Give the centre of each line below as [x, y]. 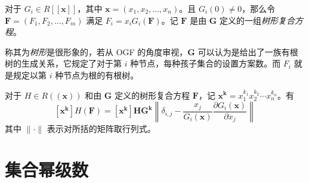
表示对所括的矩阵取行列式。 [101, 129]
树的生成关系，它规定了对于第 [63, 63]
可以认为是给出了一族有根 [248, 51]
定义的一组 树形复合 [257, 20]
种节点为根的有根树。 [97, 75]
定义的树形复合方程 [152, 95]
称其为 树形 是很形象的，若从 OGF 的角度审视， [96, 51]
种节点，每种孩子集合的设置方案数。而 [206, 63]
